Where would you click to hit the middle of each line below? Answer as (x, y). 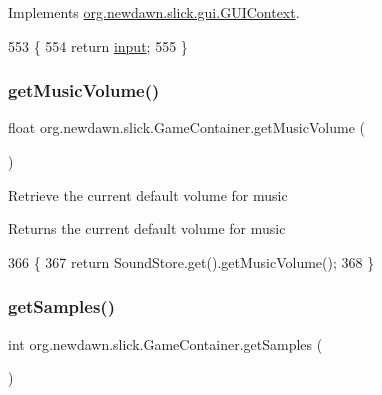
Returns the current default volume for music (147, 228)
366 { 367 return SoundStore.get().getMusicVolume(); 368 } (191, 261)
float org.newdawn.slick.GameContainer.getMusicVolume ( (186, 127)
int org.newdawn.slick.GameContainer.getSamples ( (165, 343)
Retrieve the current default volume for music (148, 194)
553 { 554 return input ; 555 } (98, 45)
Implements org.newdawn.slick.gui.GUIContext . (154, 12)
